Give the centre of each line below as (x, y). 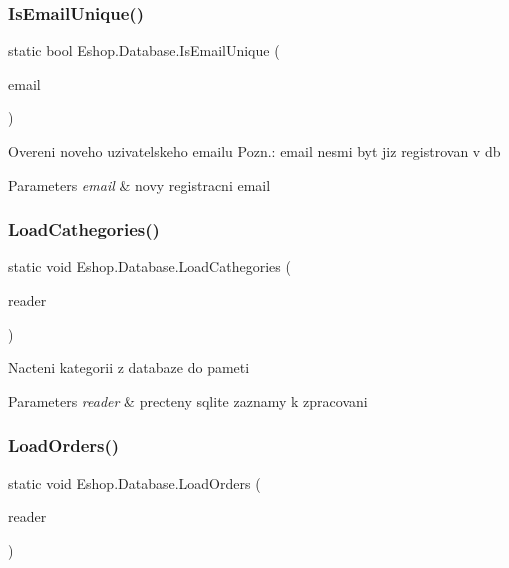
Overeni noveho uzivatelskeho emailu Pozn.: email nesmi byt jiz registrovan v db (254, 151)
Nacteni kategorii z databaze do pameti (129, 367)
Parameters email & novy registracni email (139, 184)
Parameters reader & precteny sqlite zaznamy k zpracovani (188, 400)
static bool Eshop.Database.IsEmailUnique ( (144, 50)
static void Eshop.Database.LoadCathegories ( (149, 266)
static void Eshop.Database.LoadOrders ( (134, 482)
